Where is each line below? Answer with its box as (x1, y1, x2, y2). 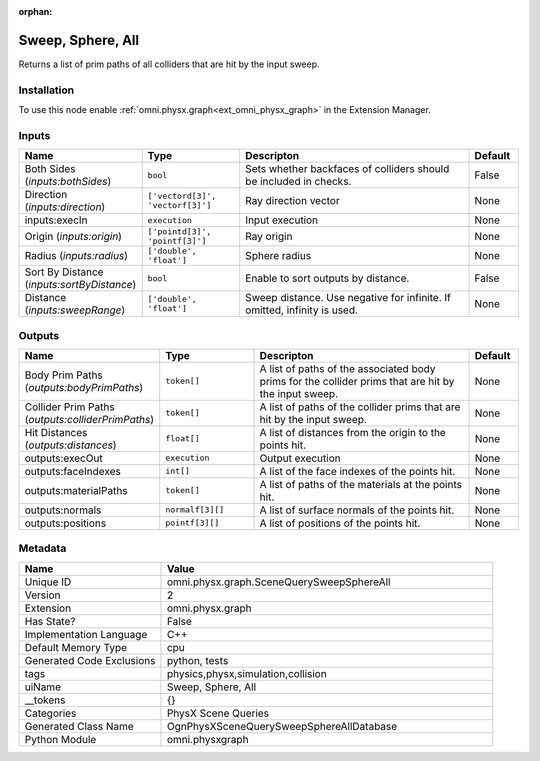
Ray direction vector (245, 194, 340, 208)
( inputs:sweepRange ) (24, 303, 126, 317)
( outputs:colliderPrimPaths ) (24, 412, 155, 426)
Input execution (245, 213, 319, 227)
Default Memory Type (24, 640, 128, 654)
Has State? (24, 614, 76, 628)
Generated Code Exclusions (24, 653, 156, 667)
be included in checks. (245, 175, 352, 189)
